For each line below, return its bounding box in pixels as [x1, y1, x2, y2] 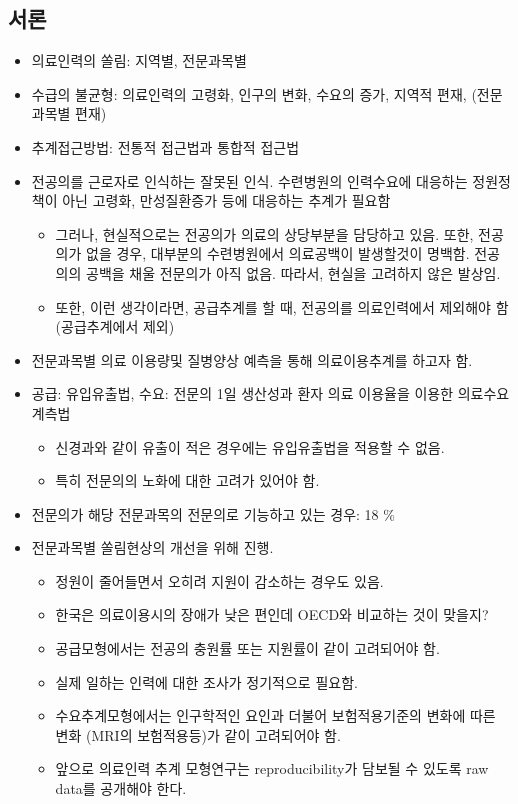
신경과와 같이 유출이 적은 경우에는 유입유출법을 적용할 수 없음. [55, 436, 445, 457]
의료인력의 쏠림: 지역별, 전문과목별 [31, 50, 247, 71]
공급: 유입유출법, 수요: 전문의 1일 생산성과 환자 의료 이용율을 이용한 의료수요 [31, 383, 510, 404]
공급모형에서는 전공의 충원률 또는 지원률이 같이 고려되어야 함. [55, 638, 440, 659]
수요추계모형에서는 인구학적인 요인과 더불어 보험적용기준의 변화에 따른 [55, 705, 496, 726]
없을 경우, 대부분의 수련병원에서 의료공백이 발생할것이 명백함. [86, 243, 470, 264]
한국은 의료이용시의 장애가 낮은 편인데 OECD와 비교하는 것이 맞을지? [55, 604, 489, 625]
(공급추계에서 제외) [55, 316, 175, 337]
